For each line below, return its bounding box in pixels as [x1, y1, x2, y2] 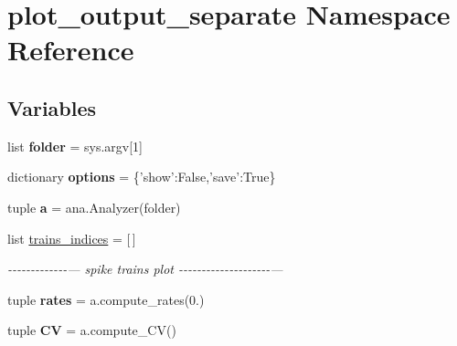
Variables [7, 93, 97, 121]
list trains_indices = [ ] [7, 228, 136, 247]
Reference [7, 31, 134, 68]
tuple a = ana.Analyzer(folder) [7, 197, 181, 216]
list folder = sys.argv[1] [7, 136, 143, 155]
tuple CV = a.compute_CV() [7, 320, 176, 340]
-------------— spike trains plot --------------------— [7, 259, 283, 278]
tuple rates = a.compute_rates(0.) [7, 289, 205, 309]
